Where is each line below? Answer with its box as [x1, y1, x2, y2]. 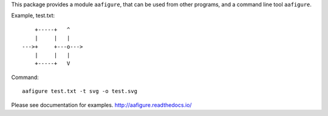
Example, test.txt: [11, 12, 55, 19]
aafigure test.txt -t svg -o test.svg [22, 88, 138, 95]
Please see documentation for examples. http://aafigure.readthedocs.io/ [11, 101, 192, 109]
